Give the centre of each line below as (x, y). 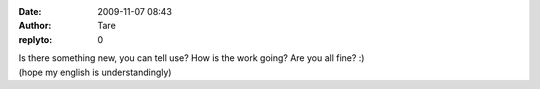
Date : (30, 11)
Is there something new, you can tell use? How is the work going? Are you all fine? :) (191, 58)
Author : (35, 26)
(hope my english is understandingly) (95, 72)
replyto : (35, 39)
